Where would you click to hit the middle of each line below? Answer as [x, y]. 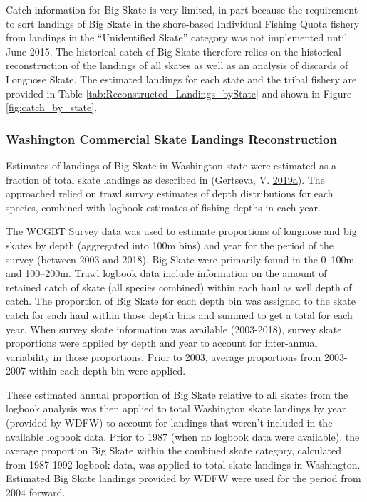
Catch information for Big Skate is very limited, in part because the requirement [182, 9]
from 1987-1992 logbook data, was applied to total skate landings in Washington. [183, 464]
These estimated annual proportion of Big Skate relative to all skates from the [177, 394]
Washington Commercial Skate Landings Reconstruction [171, 138]
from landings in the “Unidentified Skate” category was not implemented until [177, 37]
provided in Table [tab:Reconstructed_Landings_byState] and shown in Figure [179, 93]
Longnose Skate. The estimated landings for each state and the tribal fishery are [181, 79]
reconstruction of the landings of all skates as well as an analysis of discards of [177, 65]
